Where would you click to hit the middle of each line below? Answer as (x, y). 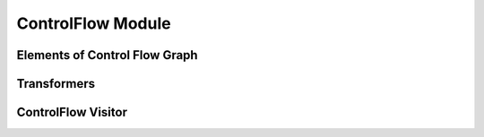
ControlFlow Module (94, 23)
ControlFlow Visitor (72, 112)
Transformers (56, 84)
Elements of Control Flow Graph (107, 55)
